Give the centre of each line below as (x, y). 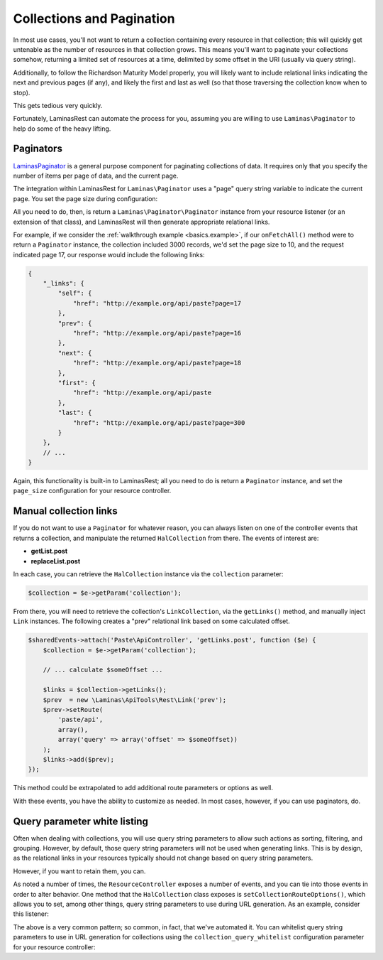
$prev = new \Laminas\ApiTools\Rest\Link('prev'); (135, 700)
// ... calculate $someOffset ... (103, 670)
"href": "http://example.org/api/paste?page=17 (157, 303)
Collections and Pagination (94, 18)
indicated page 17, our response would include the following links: (109, 254)
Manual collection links (65, 511)
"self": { (75, 293)
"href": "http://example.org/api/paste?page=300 (159, 422)
